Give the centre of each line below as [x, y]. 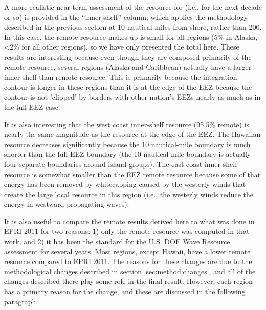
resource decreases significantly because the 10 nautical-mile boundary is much [127, 144]
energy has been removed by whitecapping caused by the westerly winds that [125, 184]
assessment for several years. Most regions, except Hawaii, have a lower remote [127, 251]
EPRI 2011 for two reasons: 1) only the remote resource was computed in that [127, 231]
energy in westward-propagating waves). [67, 204]
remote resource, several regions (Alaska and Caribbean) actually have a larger [128, 67]
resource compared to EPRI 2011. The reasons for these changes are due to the [128, 261]
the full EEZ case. [32, 106]
